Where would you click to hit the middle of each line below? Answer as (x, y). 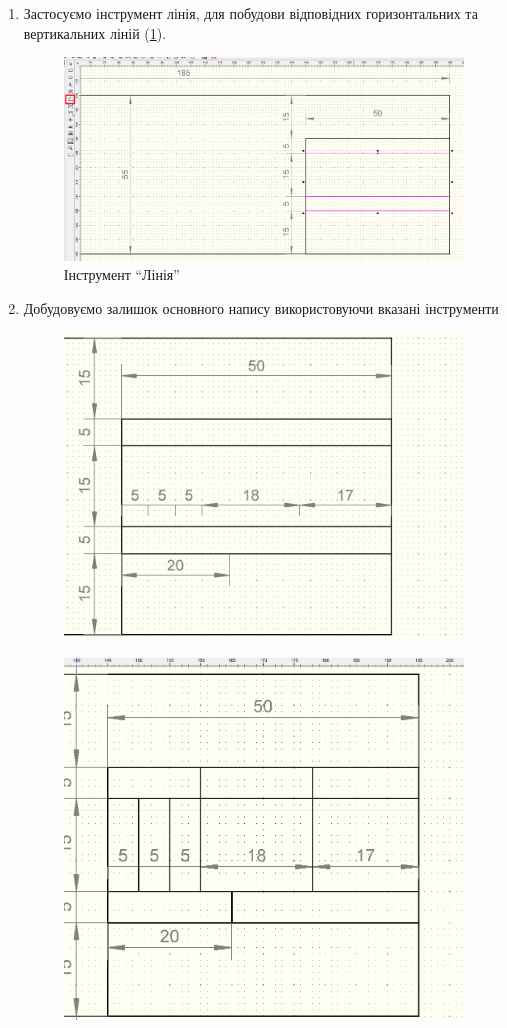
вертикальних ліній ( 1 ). (95, 32)
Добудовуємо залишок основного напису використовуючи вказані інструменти (261, 307)
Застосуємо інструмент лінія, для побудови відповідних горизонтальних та (250, 13)
